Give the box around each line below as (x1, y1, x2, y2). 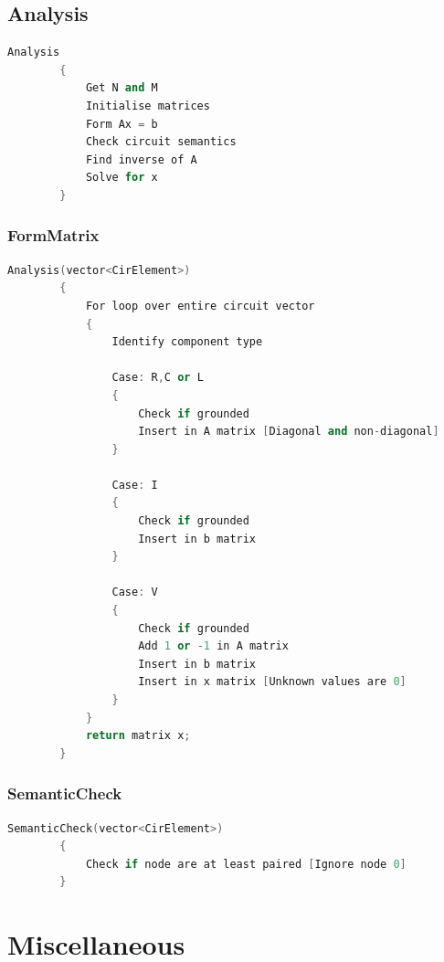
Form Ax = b (85, 117, 158, 131)
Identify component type (111, 335, 263, 349)
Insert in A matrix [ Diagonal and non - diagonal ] (138, 425, 439, 439)
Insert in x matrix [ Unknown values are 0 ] (138, 675, 407, 689)
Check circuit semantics (85, 135, 237, 149)
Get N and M (85, 81, 158, 95)
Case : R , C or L (111, 371, 204, 385)
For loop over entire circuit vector (85, 299, 315, 312)
